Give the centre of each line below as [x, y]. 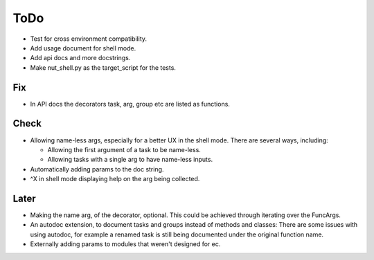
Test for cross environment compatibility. [89, 39]
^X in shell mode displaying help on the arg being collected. [115, 179]
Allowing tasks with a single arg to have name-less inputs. [130, 160]
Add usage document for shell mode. [83, 48]
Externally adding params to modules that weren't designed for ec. [125, 244]
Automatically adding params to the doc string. [97, 169]
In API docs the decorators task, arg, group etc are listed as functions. [130, 104]
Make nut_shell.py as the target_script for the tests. [103, 67]
